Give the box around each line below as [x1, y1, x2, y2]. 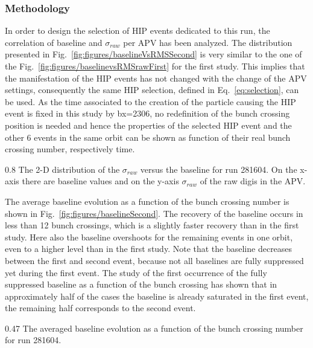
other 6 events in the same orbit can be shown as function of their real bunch [5, 130, 291, 143]
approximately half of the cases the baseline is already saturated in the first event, [5, 289, 309, 302]
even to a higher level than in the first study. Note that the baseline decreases [5, 242, 292, 255]
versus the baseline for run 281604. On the [140, 163, 297, 175]
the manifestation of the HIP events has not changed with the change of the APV [5, 71, 307, 84]
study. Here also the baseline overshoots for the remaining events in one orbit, [5, 230, 293, 243]
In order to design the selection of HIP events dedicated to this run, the [5, 24, 270, 37]
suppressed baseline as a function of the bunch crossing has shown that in [5, 278, 277, 291]
